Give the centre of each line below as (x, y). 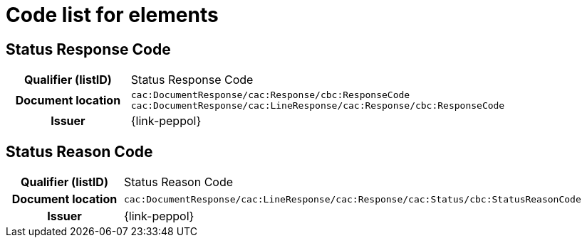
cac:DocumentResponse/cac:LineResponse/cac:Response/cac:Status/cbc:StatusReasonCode (352, 199)
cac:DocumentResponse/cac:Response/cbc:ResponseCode (270, 95)
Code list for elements (112, 15)
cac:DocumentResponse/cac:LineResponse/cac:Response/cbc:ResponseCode (318, 106)
